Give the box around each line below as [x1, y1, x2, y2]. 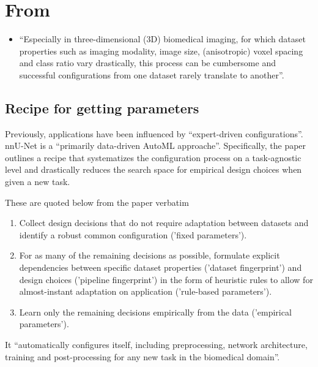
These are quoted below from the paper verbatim [5, 195, 189, 208]
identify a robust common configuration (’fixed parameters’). [19, 228, 247, 241]
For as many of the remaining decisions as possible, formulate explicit [19, 249, 280, 262]
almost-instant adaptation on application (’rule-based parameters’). [19, 285, 272, 298]
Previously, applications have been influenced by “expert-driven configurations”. [5, 127, 303, 140]
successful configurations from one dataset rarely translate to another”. [19, 68, 284, 81]
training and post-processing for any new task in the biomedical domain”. [5, 350, 280, 363]
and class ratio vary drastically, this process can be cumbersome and [19, 56, 276, 69]
